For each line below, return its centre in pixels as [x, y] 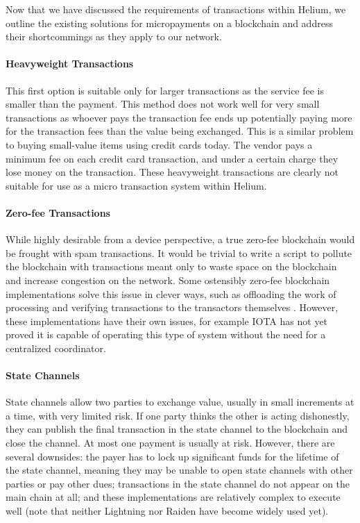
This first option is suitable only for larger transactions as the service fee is [165, 90]
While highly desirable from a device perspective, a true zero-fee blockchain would [180, 239]
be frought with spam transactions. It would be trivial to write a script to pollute [179, 252]
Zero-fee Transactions [58, 212]
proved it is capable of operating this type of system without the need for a [166, 334]
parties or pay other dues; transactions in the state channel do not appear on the [178, 483]
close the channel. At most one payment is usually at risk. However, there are [170, 443]
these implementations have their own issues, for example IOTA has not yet [167, 321]
